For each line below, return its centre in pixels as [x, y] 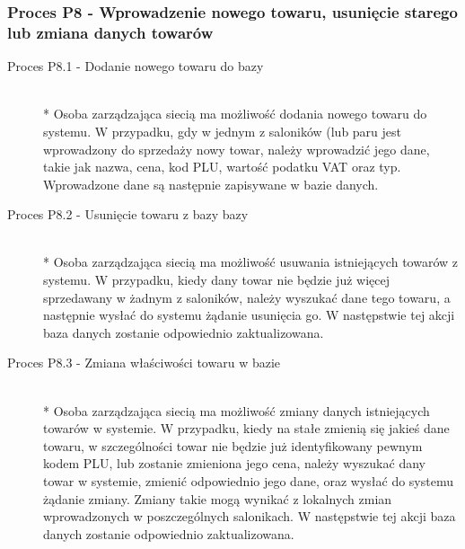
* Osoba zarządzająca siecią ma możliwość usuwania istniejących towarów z [250, 262]
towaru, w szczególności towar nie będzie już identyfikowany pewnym [233, 445]
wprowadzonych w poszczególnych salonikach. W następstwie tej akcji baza [250, 516]
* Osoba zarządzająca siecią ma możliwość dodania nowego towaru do [235, 114]
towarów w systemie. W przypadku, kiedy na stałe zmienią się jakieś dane [246, 428]
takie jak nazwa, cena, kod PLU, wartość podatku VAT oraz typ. [222, 167]
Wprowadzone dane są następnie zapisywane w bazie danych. [211, 184]
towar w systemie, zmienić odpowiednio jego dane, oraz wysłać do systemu [248, 481]
